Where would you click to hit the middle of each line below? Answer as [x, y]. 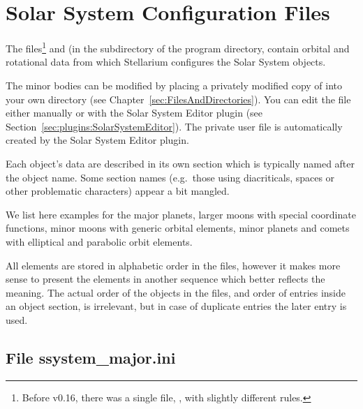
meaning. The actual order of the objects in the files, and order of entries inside [176, 292]
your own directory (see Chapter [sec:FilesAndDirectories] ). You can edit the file [178, 99]
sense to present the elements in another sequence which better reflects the [165, 279]
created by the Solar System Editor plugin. [97, 140]
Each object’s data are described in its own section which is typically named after [180, 163]
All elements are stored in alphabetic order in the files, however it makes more [173, 265]
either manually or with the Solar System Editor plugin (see [134, 113]
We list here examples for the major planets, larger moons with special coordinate [181, 214]
